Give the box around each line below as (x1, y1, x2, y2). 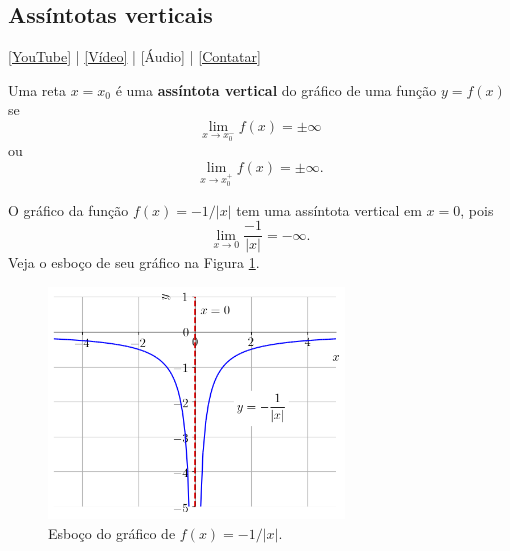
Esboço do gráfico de (48, 522, 176, 543)
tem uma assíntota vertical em (236, 199, 422, 220)
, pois (460, 199, 494, 220)
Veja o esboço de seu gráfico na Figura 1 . (8, 252, 260, 273)
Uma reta (8, 79, 66, 100)
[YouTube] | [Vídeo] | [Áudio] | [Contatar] (8, 46, 261, 67)
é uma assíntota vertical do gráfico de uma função (115, 79, 437, 100)
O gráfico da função (8, 199, 129, 220)
